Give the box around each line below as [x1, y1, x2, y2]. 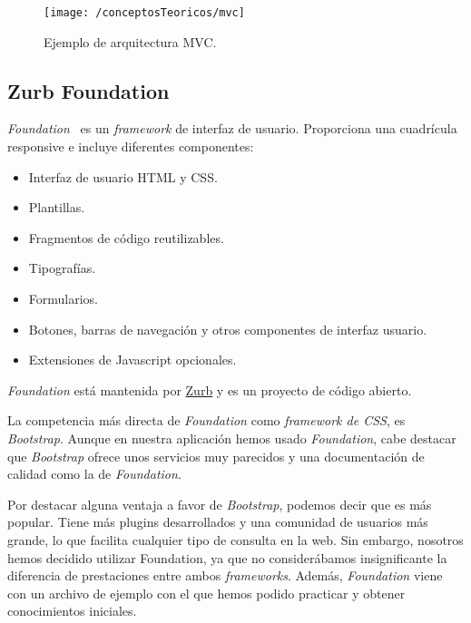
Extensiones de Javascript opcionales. [28, 350, 237, 369]
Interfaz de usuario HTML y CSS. [28, 167, 218, 186]
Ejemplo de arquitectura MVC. [44, 32, 217, 51]
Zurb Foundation [7, 76, 170, 104]
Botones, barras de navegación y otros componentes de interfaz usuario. [28, 319, 427, 338]
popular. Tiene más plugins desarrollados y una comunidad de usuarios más [7, 512, 428, 531]
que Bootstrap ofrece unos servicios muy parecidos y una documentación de [7, 446, 425, 465]
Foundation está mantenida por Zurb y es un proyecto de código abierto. [7, 380, 412, 399]
